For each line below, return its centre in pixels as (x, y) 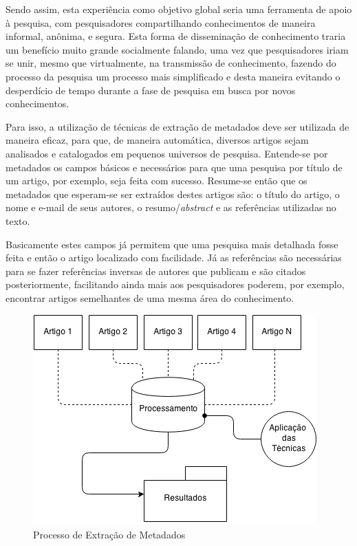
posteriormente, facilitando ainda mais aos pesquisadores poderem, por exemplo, (175, 284)
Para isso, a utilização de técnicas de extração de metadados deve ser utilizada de (177, 126)
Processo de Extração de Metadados (109, 535)
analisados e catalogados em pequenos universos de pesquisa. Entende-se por (167, 153)
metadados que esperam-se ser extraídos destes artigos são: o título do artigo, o (173, 194)
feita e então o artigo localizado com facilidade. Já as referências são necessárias (174, 258)
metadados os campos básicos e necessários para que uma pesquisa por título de (174, 167)
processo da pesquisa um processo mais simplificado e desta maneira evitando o (173, 76)
